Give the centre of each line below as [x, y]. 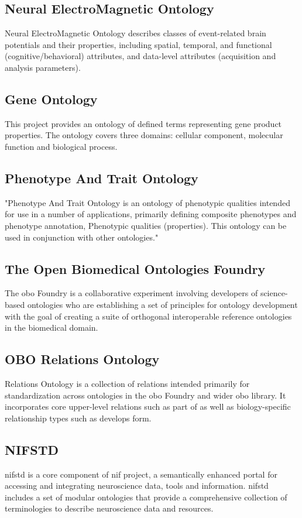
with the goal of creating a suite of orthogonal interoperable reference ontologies [148, 316]
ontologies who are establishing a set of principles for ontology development [162, 304]
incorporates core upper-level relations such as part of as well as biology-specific [148, 406]
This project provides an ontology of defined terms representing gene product [143, 123]
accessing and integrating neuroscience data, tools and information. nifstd [137, 486]
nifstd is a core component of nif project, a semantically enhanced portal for [141, 474]
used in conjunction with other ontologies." [82, 237]
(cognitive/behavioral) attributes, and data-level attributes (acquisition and [140, 56]
